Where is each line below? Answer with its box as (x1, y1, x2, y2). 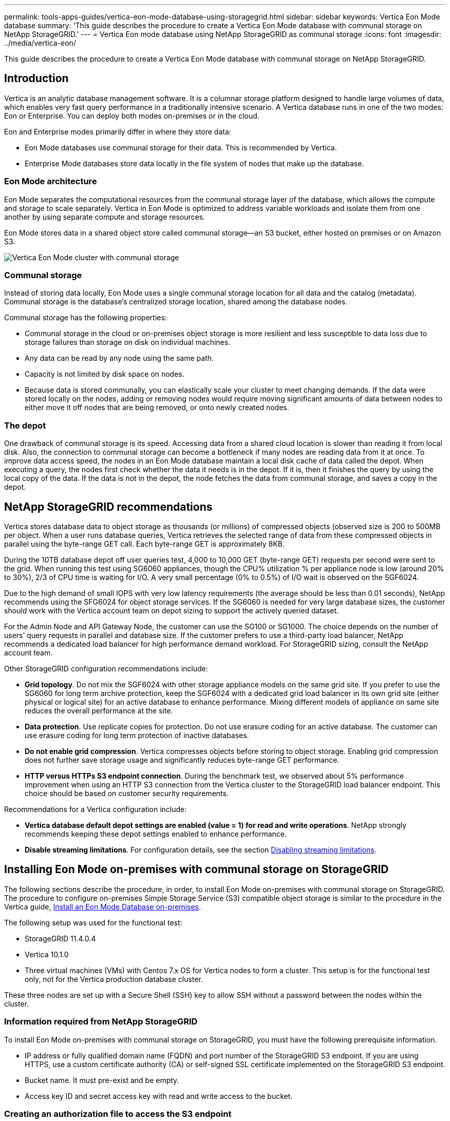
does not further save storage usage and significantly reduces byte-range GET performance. (25, 755, 340, 764)
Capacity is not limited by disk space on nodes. (25, 370, 184, 379)
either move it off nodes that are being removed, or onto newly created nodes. (25, 403, 289, 412)
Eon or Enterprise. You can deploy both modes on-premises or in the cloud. (4, 111, 259, 120)
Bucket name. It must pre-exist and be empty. (25, 1075, 179, 1085)
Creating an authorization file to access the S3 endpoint (4, 1108, 232, 1119)
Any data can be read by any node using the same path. (25, 354, 214, 363)
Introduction (4, 72, 69, 85)
